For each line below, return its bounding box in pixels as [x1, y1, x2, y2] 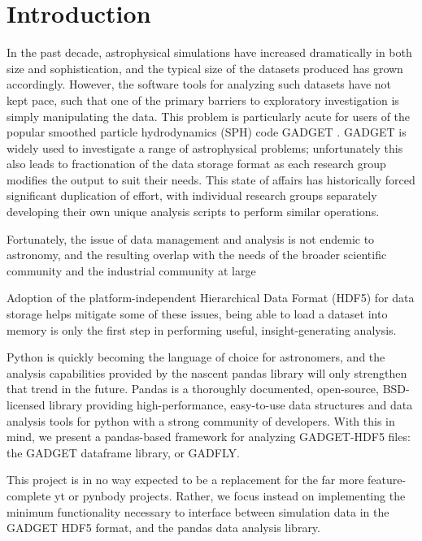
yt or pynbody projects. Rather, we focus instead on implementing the [54, 487, 406, 504]
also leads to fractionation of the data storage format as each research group [7, 155, 386, 172]
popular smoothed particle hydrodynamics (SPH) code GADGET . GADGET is [7, 123, 407, 141]
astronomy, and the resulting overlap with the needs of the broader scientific [7, 246, 387, 263]
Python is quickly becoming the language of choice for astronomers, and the [7, 348, 385, 366]
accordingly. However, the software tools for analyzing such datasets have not [7, 76, 392, 93]
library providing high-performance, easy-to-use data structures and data [49, 396, 413, 413]
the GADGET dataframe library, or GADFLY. [7, 444, 240, 461]
